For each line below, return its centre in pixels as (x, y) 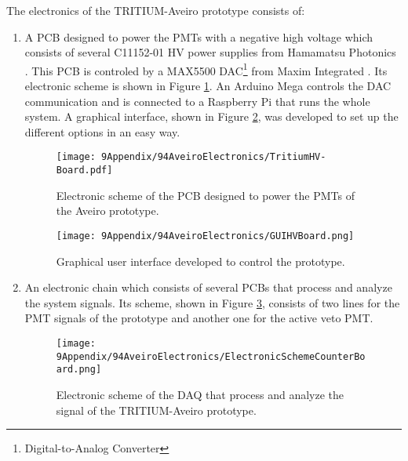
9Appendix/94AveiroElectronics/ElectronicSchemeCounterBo (211, 356)
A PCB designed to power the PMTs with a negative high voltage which (199, 36)
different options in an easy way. (102, 131)
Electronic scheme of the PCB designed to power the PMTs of (206, 195)
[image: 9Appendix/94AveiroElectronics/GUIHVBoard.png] (205, 236)
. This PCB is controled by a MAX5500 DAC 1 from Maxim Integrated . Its (206, 69)
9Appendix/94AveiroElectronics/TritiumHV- (214, 157)
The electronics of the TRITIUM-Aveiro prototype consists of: (156, 10)
